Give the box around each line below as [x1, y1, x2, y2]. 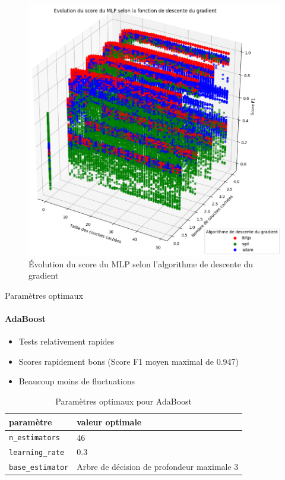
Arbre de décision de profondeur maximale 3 [77, 460, 239, 473]
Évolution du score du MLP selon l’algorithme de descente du [28, 257, 254, 270]
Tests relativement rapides [18, 335, 115, 348]
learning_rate [9, 449, 65, 457]
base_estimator [9, 463, 69, 472]
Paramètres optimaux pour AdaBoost [55, 395, 192, 408]
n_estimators [9, 434, 60, 443]
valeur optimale [77, 415, 142, 428]
